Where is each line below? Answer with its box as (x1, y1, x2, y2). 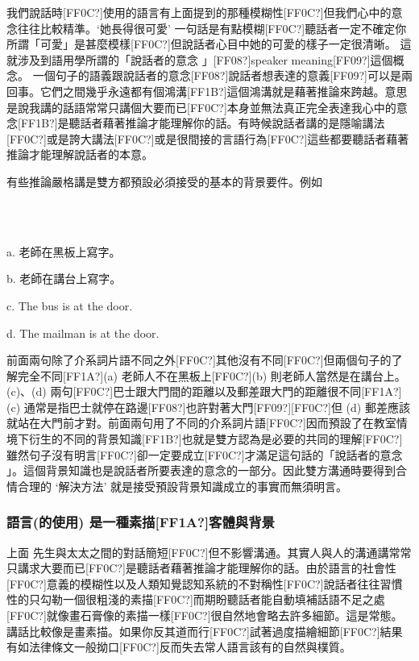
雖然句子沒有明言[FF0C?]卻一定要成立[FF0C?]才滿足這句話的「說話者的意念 (6, 446, 403, 463)
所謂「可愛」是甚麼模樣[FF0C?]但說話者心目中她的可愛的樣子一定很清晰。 (6, 35, 396, 52)
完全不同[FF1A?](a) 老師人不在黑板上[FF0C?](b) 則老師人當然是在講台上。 (17, 367, 406, 384)
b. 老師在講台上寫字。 (6, 270, 122, 287)
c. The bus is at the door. (6, 297, 133, 314)
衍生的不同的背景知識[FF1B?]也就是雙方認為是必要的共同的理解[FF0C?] (28, 430, 403, 447)
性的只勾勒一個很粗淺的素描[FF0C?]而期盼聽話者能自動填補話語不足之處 (6, 591, 385, 608)
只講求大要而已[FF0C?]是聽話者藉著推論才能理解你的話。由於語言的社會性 (6, 559, 396, 576)
